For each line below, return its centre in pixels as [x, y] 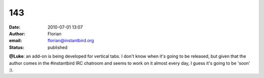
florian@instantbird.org [71, 41]
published [58, 47]
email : [15, 41]
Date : [15, 27]
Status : [17, 47]
